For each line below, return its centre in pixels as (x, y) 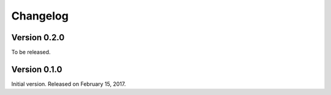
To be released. (31, 52)
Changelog (40, 16)
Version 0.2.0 (38, 37)
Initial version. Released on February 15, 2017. (69, 84)
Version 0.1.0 (37, 69)
